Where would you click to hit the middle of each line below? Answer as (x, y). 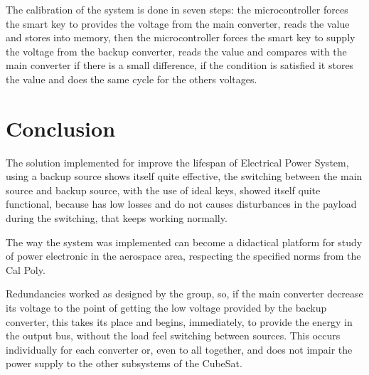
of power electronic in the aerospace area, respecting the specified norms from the (183, 256)
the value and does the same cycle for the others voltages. (132, 79)
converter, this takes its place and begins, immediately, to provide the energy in (179, 321)
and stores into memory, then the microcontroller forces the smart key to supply (181, 37)
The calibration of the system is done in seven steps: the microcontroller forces (177, 9)
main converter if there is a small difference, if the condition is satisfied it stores (180, 65)
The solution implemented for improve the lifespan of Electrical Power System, (177, 162)
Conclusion (61, 128)
